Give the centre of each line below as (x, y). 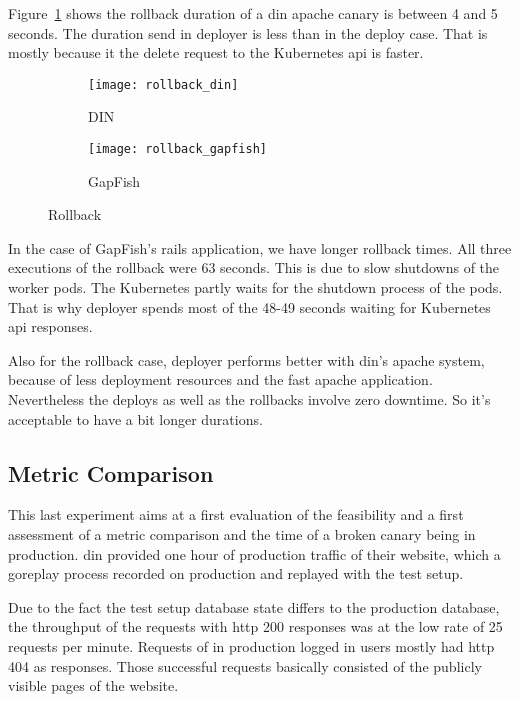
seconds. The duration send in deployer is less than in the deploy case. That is (248, 32)
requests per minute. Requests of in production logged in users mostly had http (251, 645)
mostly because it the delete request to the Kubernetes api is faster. (216, 52)
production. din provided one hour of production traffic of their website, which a (254, 553)
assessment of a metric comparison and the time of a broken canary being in (242, 534)
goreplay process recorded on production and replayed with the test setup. (236, 573)
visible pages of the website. (93, 685)
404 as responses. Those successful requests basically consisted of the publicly (245, 665)
